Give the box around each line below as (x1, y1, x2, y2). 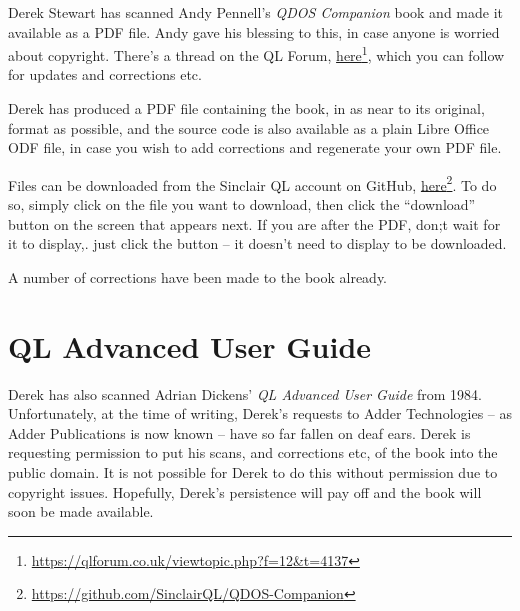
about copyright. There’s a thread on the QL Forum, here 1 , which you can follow (8, 42, 505, 65)
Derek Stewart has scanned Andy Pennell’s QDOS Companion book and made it (8, 2, 504, 22)
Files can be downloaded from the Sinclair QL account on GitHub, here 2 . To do (8, 171, 497, 195)
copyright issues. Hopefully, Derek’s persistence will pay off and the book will (8, 481, 482, 502)
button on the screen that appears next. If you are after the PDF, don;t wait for (8, 213, 501, 234)
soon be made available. (8, 501, 154, 522)
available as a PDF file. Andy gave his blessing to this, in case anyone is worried (8, 21, 500, 42)
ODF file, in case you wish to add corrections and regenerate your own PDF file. (8, 137, 502, 158)
